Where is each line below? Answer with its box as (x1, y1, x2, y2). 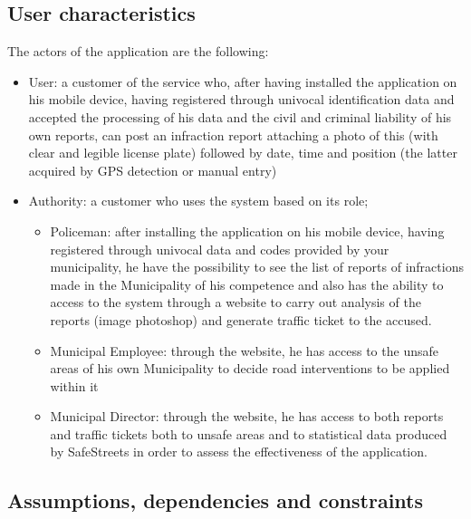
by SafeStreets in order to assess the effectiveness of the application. (50, 442, 428, 461)
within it (50, 376, 99, 395)
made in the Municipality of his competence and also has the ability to (50, 274, 444, 293)
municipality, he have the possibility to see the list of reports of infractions (50, 257, 464, 276)
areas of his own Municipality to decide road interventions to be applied (50, 359, 450, 378)
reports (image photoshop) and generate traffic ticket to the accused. (50, 310, 432, 329)
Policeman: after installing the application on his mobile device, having (50, 221, 445, 240)
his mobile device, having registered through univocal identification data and (28, 90, 455, 109)
